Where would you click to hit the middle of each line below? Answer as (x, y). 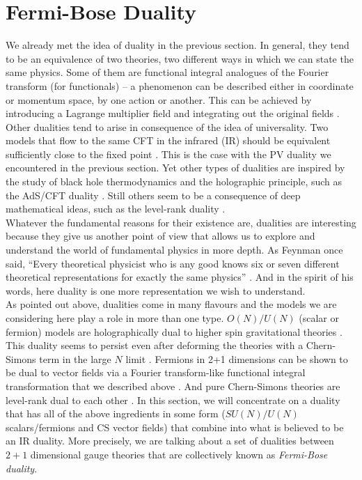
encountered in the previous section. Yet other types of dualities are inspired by (175, 168)
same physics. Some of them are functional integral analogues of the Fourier (167, 72)
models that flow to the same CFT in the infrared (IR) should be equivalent (168, 140)
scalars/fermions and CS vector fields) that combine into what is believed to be (175, 427)
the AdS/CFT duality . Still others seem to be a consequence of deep (153, 195)
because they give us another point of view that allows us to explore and (160, 236)
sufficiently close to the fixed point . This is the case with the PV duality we (168, 154)
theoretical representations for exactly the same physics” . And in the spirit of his (180, 277)
